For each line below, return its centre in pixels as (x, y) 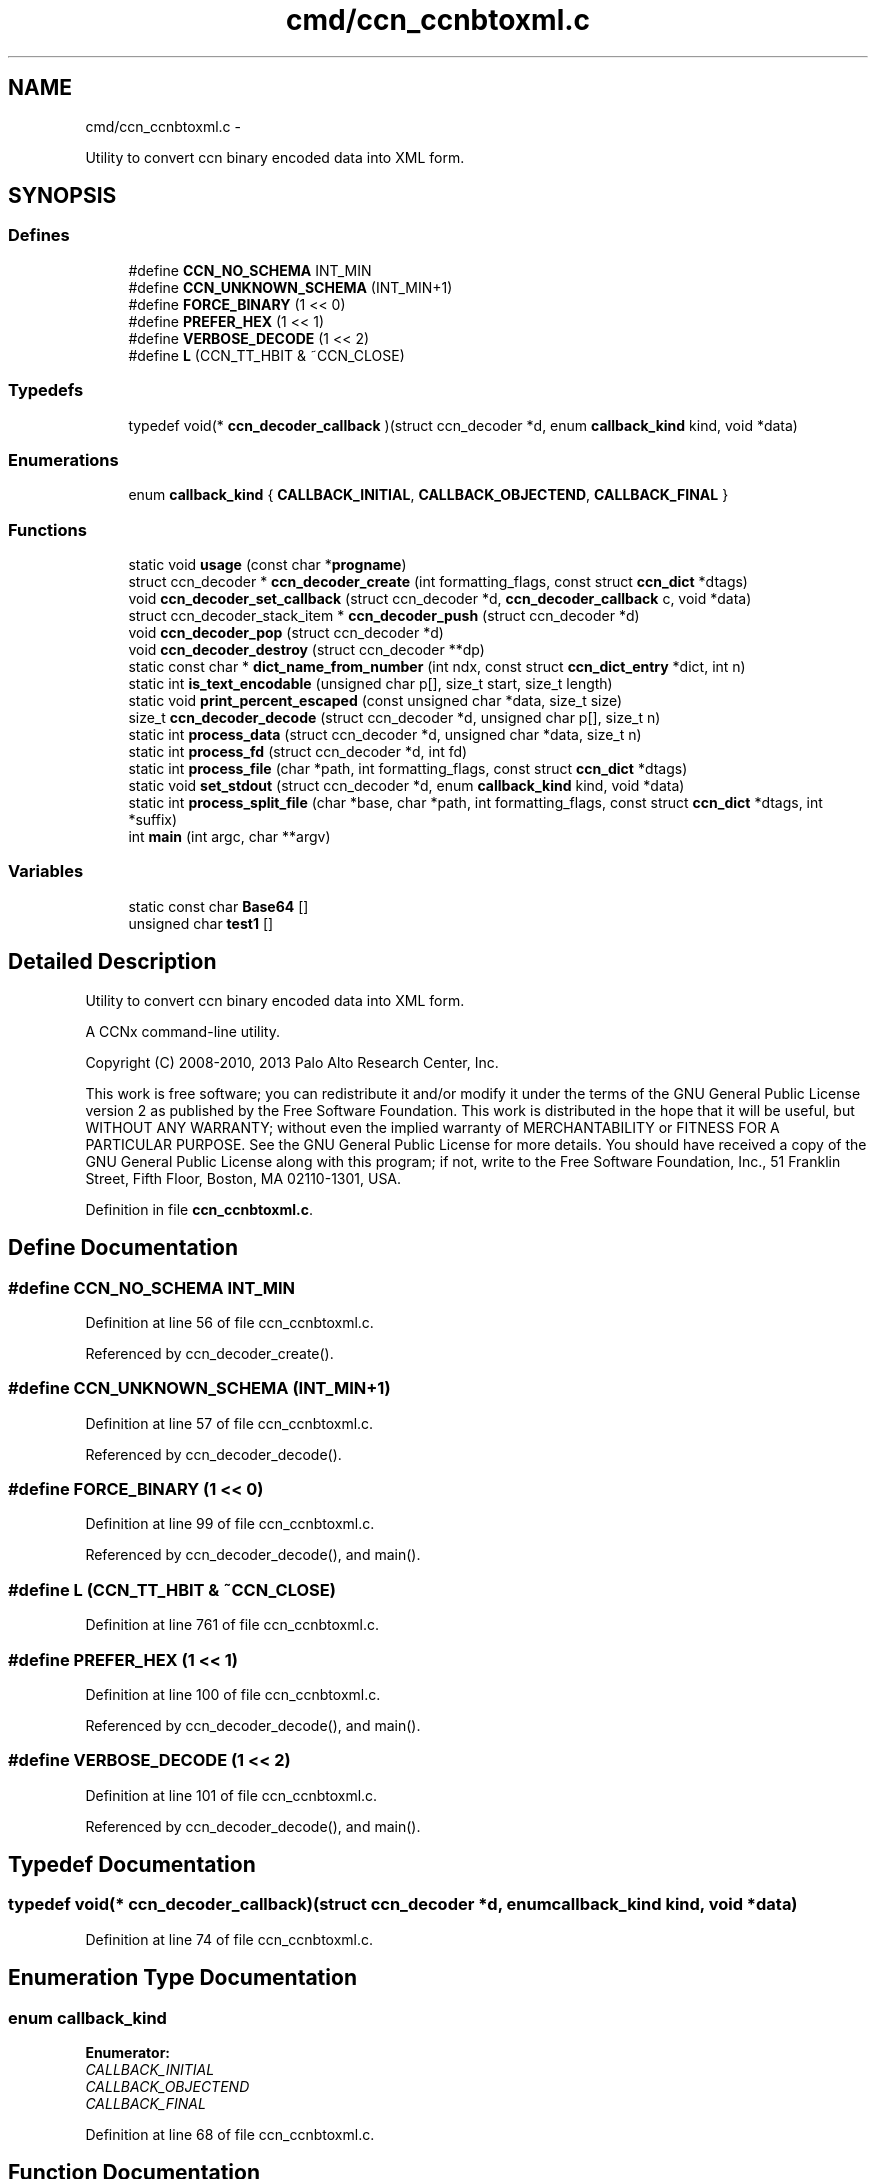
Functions (47, 529)
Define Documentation (123, 1248)
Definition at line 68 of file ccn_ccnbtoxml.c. (230, 2135)
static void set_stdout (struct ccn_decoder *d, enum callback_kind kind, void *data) (406, 786)
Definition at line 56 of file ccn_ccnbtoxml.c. (229, 1322)
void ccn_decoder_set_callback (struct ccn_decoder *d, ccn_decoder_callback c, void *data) (440, 599)
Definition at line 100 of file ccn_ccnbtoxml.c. (233, 1694)
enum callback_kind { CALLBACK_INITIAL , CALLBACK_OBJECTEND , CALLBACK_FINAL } (428, 495)
